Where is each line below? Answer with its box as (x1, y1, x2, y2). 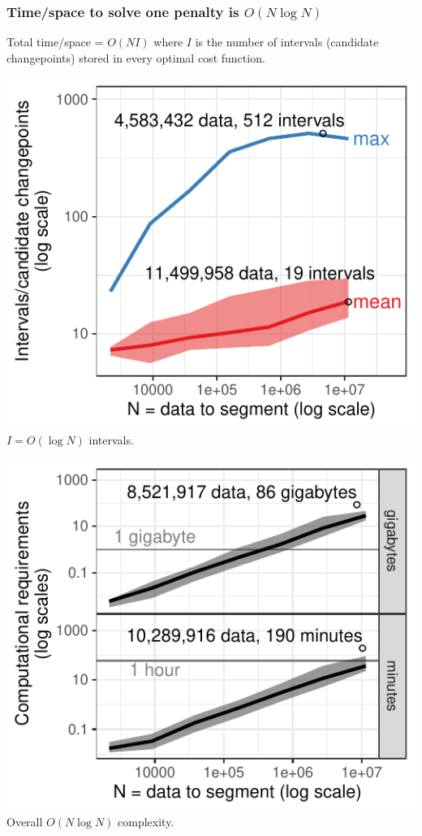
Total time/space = (6, 33, 104, 50)
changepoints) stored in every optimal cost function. (6, 49, 265, 66)
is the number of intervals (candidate (195, 33, 379, 50)
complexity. (118, 813, 174, 830)
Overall (6, 813, 43, 830)
